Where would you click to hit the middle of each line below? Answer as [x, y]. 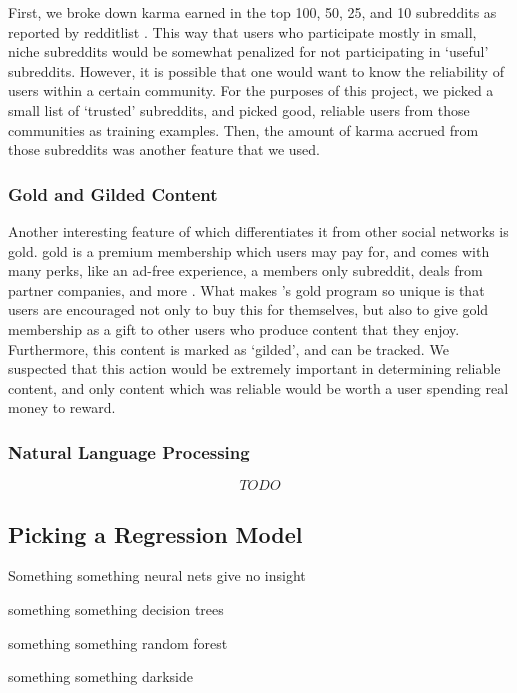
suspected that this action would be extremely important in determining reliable [254, 368]
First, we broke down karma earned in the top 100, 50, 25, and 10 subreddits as [252, 12]
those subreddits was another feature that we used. [164, 149]
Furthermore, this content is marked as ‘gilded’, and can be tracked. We [228, 348]
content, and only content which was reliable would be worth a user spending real [258, 387]
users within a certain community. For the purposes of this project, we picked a [251, 90]
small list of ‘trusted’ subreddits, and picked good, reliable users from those [239, 109]
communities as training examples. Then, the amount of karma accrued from [243, 129]
